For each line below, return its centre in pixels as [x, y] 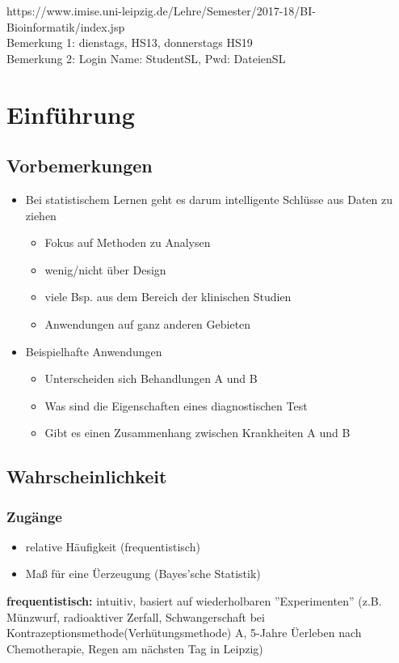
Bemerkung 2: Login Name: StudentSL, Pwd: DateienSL [146, 58]
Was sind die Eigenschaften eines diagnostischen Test [176, 405]
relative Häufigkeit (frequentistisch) [113, 546]
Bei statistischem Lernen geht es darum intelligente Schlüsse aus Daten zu [209, 199]
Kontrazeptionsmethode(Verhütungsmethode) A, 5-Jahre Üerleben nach [184, 633]
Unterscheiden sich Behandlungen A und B [151, 378]
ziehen [41, 215]
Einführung [71, 114]
